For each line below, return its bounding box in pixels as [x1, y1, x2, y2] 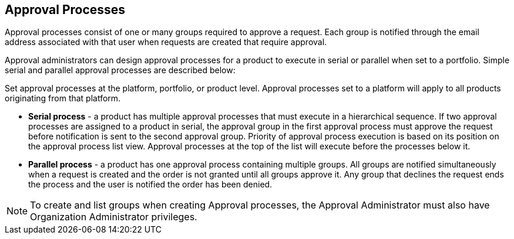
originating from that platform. [5, 93, 121, 104]
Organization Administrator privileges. [30, 211, 197, 223]
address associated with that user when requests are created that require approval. [5, 37, 327, 47]
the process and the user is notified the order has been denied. [28, 179, 273, 190]
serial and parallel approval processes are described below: [5, 65, 236, 76]
